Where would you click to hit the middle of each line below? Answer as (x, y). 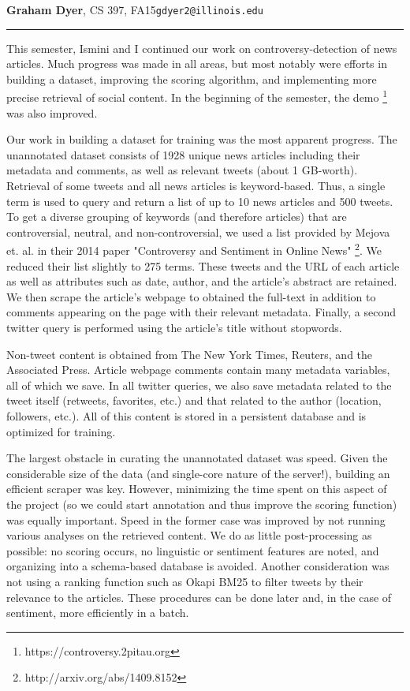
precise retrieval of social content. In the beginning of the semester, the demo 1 (197, 96)
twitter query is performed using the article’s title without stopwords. (174, 328)
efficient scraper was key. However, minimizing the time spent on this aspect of (197, 489)
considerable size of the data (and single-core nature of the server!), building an (198, 473)
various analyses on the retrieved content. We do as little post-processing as (189, 535)
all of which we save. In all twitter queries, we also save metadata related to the (199, 385)
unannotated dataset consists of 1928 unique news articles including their (183, 154)
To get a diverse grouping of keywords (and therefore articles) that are (177, 217)
